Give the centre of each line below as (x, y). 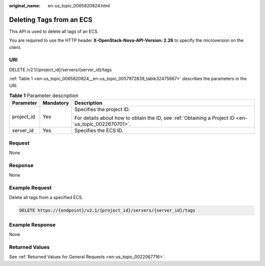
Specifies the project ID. (102, 109)
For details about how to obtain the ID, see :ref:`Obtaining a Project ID (155, 118)
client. (15, 47)
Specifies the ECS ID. (99, 131)
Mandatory (56, 103)
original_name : (25, 6)
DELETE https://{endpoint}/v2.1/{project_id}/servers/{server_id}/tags (107, 210)
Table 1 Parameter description (44, 96)
